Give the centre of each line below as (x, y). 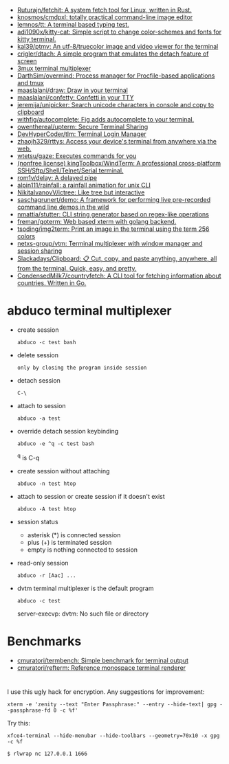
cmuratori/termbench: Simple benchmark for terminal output (103, 660)
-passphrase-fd (29, 710)
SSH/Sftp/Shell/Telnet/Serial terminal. (70, 170)
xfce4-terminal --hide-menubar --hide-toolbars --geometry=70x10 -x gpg (113, 735)
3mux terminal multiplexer (54, 68)
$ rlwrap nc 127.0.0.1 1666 (47, 754)
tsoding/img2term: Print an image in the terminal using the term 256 (113, 229)
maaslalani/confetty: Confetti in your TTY (75, 98)
